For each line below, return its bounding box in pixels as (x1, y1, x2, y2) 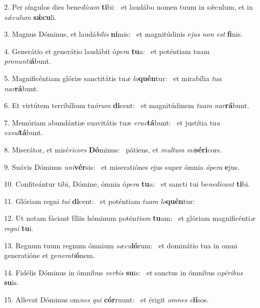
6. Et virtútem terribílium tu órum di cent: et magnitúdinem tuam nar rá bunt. (4, 100, 249, 111)
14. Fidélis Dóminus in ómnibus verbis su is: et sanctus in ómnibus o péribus (4, 267, 243, 277)
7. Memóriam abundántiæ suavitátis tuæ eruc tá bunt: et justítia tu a (4, 117, 220, 127)
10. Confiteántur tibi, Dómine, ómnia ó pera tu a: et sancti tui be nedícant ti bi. (4, 178, 250, 189)
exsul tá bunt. (4, 127, 43, 138)
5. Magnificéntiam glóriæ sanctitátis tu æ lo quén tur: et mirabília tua (4, 72, 222, 83)
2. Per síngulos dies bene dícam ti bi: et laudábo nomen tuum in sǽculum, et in (4, 2, 253, 12)
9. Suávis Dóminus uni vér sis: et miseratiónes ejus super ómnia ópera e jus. (4, 161, 240, 172)
